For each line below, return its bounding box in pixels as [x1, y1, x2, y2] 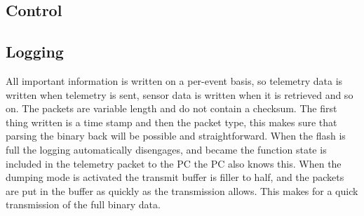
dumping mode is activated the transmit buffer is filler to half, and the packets [6, 170, 344, 184]
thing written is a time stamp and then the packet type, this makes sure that [6, 114, 337, 129]
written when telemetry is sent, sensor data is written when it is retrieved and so [6, 87, 353, 102]
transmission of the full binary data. [6, 197, 161, 212]
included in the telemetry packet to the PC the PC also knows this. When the [6, 156, 342, 170]
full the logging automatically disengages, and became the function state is [6, 142, 327, 156]
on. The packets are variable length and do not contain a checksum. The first [6, 101, 337, 116]
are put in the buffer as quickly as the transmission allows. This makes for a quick [6, 183, 358, 198]
